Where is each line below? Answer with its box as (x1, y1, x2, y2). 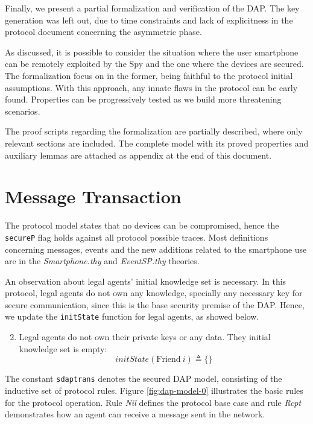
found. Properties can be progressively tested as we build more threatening (5, 93, 282, 106)
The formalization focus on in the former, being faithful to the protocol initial (5, 69, 293, 81)
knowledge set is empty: (19, 342, 107, 355)
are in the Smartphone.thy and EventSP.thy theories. (5, 255, 200, 267)
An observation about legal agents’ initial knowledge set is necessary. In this (5, 274, 286, 287)
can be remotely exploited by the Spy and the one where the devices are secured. (5, 57, 304, 70)
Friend (156, 355, 181, 364)
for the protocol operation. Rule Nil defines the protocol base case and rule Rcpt (5, 396, 302, 408)
